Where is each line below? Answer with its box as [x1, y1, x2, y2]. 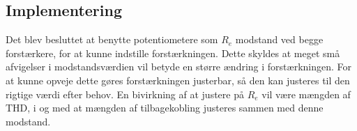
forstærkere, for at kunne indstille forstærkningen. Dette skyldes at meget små [6, 45, 340, 60]
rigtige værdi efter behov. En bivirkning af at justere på [6, 86, 244, 101]
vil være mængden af [261, 86, 351, 101]
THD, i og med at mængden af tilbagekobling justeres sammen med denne [6, 100, 324, 115]
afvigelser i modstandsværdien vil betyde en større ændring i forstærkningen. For [6, 59, 352, 74]
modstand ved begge [235, 32, 324, 47]
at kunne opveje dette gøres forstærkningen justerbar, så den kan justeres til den [6, 72, 350, 87]
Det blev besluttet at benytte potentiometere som [6, 32, 218, 47]
